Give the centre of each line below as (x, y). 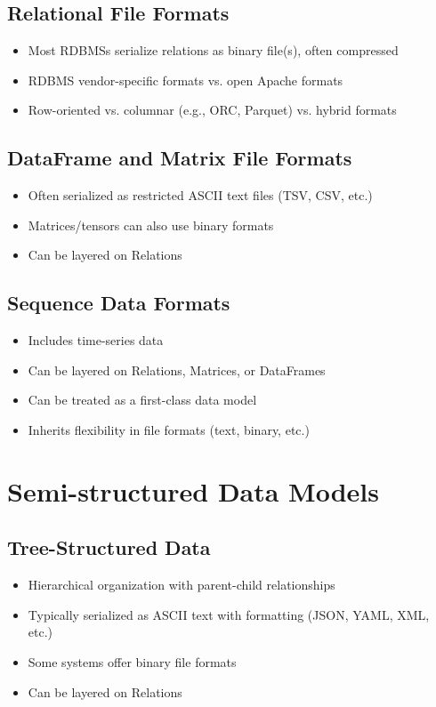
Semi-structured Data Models (193, 490)
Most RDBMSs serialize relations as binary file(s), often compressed (213, 50)
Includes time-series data (96, 340)
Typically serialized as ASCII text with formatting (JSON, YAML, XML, (229, 614)
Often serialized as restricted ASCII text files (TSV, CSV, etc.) (200, 195)
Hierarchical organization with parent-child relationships (182, 585)
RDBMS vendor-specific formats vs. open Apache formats (186, 80)
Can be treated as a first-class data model (142, 400)
